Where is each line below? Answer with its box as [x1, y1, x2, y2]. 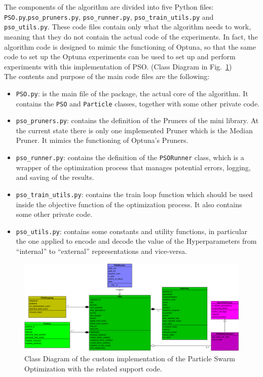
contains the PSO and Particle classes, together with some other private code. [16, 98, 259, 108]
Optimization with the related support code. [24, 363, 162, 373]
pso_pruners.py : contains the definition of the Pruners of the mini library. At [16, 115, 259, 126]
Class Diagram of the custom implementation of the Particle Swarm [24, 353, 236, 364]
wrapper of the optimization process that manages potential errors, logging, [16, 162, 251, 172]
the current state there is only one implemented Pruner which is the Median [16, 125, 253, 135]
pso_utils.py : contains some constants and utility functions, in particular [16, 225, 248, 236]
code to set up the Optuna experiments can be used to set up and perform [4, 51, 236, 62]
